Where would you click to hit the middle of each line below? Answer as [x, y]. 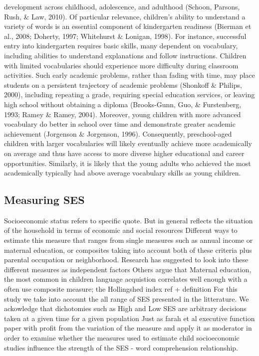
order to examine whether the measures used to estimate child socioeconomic [122, 338]
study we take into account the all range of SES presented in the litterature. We [127, 298]
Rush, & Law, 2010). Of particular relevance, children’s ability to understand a [125, 16]
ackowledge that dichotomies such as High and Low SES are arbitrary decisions [125, 308]
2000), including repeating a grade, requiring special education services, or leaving [129, 94]
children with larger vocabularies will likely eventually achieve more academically [128, 143]
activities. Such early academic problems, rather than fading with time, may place [129, 75]
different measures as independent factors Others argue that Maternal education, [128, 269]
